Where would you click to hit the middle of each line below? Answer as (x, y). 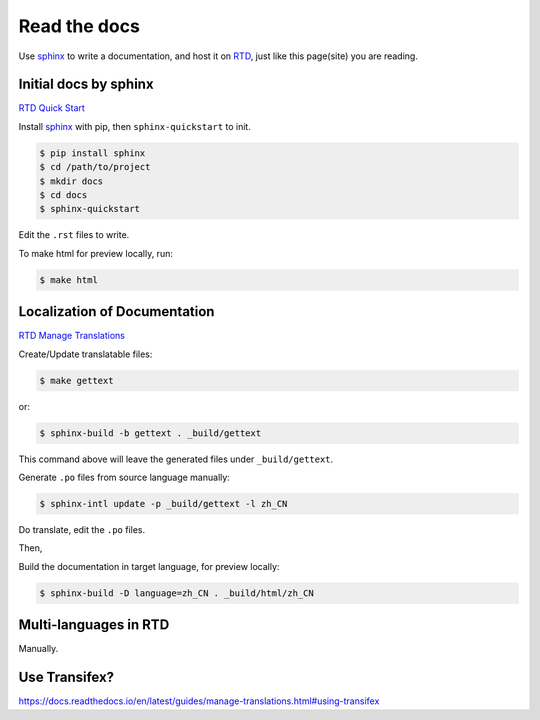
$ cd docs (63, 195)
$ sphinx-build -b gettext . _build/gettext (150, 433)
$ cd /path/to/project (95, 167)
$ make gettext (76, 380)
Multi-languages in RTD (94, 625)
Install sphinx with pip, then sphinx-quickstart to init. (135, 126)
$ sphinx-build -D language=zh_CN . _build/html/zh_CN (176, 593)
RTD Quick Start (51, 108)
